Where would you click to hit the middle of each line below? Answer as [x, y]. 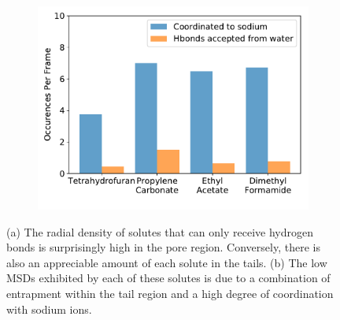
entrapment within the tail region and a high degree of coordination [170, 293]
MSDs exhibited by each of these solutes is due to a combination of [168, 278]
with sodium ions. [49, 309]
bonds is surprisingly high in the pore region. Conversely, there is [163, 247]
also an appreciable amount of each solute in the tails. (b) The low [167, 262]
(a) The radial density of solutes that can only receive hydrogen [160, 231]
